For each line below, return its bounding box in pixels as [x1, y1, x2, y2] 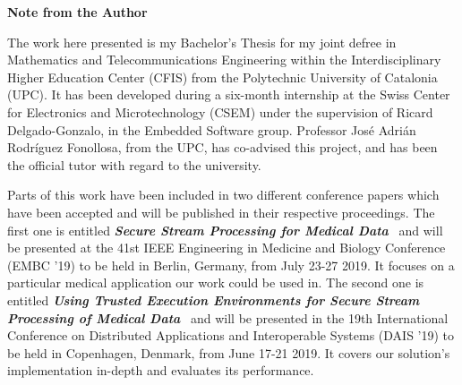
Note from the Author [7, 3, 148, 21]
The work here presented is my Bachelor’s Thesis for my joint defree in [7, 32, 397, 51]
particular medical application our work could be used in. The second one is [7, 273, 424, 292]
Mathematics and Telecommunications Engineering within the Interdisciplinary [7, 50, 441, 69]
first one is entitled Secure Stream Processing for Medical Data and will [7, 220, 443, 239]
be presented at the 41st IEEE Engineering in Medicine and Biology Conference [7, 238, 446, 257]
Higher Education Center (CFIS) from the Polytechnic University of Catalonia [7, 67, 438, 86]
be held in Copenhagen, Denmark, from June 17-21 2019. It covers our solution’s [7, 343, 450, 362]
